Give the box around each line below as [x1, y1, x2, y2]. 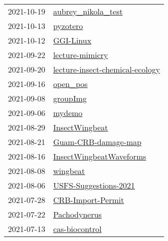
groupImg [53, 92, 87, 104]
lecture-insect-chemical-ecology [53, 63, 160, 75]
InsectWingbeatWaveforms [53, 150, 147, 162]
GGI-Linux [53, 34, 92, 46]
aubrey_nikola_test [53, 5, 123, 17]
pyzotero [53, 20, 83, 31]
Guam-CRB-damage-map [53, 136, 142, 147]
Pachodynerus [53, 208, 102, 220]
